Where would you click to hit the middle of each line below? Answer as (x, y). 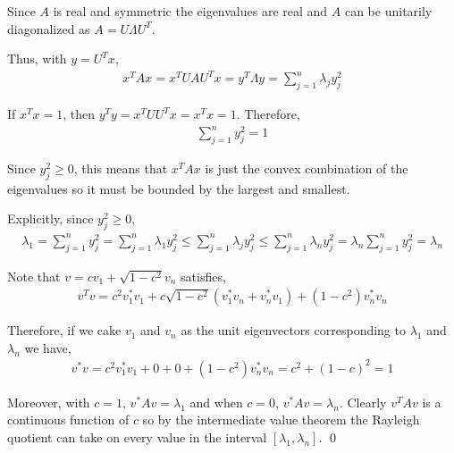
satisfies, (203, 276)
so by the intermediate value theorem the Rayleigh (281, 419)
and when (216, 402)
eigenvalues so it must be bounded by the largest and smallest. (179, 188)
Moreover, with (49, 402)
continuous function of (68, 419)
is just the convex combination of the (307, 168)
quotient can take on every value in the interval (137, 437)
